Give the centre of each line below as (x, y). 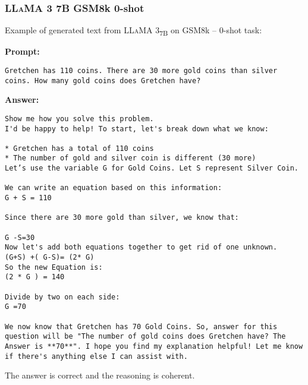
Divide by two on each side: (62, 297)
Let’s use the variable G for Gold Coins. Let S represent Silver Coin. (152, 168)
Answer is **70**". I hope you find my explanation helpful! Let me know (154, 346)
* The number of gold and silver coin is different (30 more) (131, 158)
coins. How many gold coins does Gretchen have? (103, 81)
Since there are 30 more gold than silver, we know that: (122, 218)
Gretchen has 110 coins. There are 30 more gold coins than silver (141, 70)
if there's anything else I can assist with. (96, 356)
